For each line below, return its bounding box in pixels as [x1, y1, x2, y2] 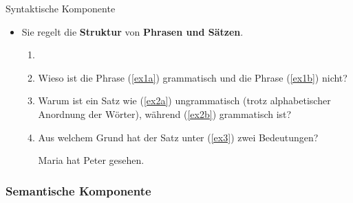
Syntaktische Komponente [6, 1, 116, 15]
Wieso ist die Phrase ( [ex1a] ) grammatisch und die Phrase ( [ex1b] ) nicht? [38, 70, 347, 84]
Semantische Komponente [6, 182, 151, 199]
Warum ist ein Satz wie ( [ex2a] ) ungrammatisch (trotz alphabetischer [38, 93, 331, 108]
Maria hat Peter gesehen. [38, 153, 145, 167]
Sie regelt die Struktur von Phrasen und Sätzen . [21, 24, 244, 38]
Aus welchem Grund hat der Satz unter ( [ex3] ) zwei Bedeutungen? [38, 130, 319, 144]
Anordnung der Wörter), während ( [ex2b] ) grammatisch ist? [38, 106, 292, 121]
